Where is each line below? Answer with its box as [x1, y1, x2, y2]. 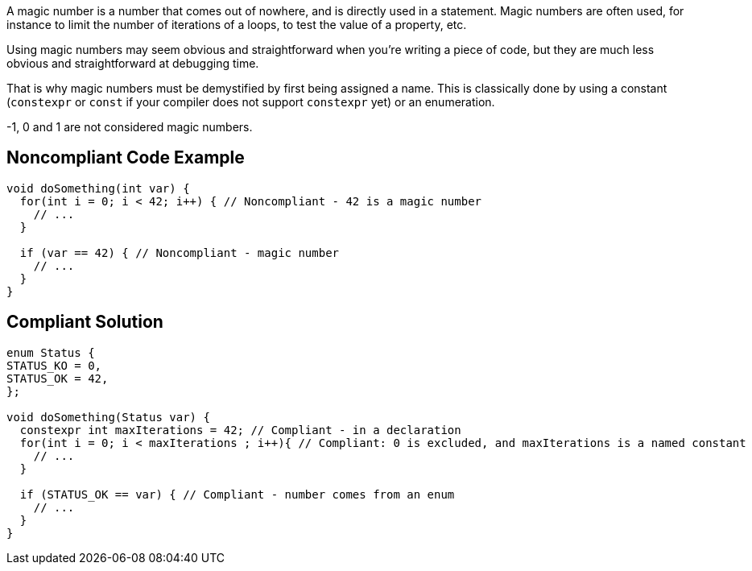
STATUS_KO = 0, [6, 358, 102, 372]
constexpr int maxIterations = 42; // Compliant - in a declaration [19, 423, 461, 437]
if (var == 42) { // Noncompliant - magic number [19, 246, 340, 259]
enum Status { [6, 345, 95, 359]
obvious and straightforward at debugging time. [6, 56, 259, 70]
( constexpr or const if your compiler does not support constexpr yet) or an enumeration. [6, 95, 495, 109]
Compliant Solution [6, 312, 163, 333]
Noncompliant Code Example [6, 147, 245, 168]
